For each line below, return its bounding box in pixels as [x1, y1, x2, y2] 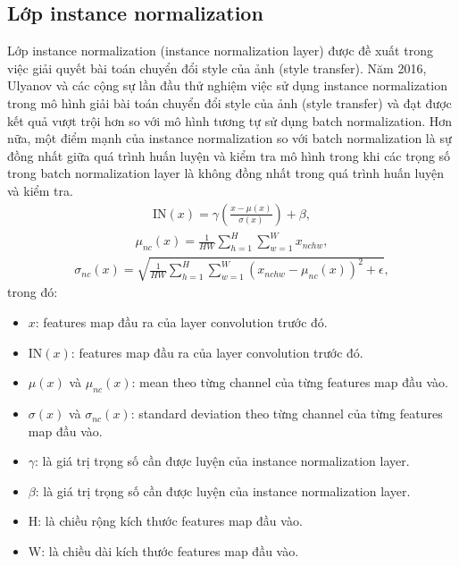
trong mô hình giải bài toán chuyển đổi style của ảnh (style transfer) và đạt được [7, 93, 452, 112]
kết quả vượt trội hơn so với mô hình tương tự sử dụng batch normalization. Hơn [7, 111, 453, 130]
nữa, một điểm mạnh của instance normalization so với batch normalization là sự [7, 129, 452, 148]
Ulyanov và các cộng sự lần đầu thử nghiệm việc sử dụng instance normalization [7, 76, 447, 95]
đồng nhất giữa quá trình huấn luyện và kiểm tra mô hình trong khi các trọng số [7, 146, 451, 165]
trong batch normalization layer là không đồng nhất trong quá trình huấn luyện [7, 164, 445, 182]
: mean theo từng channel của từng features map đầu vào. [131, 373, 448, 392]
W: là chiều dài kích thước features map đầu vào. [28, 542, 299, 561]
